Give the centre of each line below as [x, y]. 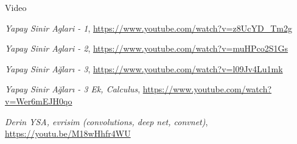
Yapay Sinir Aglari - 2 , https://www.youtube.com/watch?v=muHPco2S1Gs [147, 48]
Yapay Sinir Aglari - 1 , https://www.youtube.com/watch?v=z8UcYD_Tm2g [148, 28]
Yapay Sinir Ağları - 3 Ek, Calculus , [73, 89]
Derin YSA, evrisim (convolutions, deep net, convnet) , [107, 121]
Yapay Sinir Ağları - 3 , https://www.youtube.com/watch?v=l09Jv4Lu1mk [144, 68]
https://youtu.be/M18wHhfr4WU [68, 133]
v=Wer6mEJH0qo [39, 101]
